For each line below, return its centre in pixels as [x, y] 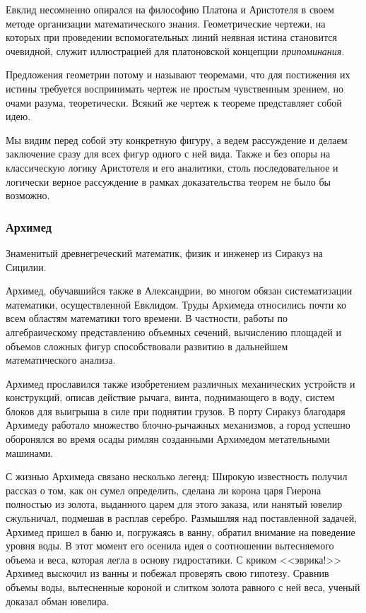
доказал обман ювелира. [58, 601]
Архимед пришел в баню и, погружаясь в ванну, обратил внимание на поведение [181, 531]
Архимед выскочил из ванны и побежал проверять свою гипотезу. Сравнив [167, 573]
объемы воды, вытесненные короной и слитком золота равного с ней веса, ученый [183, 587]
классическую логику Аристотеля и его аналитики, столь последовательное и [172, 167]
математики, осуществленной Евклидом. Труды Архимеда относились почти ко [176, 304]
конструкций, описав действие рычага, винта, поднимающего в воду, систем [170, 397]
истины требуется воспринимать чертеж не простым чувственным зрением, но [175, 88]
